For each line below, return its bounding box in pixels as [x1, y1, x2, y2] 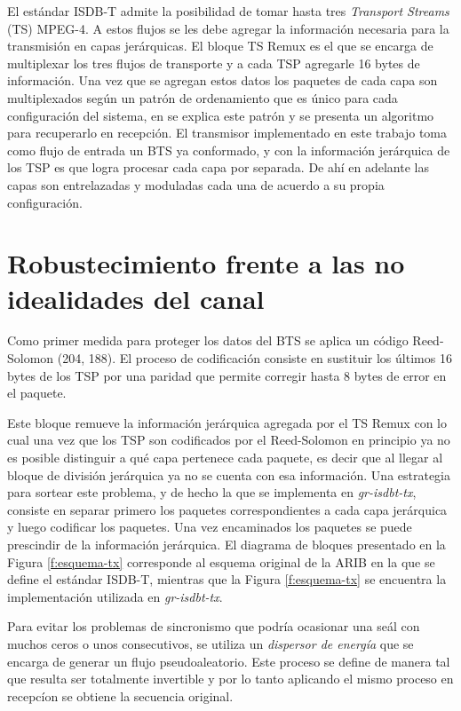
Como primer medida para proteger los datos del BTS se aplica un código [7, 331, 409, 350]
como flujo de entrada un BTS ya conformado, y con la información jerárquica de [7, 140, 450, 159]
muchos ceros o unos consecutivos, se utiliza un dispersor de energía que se [7, 634, 414, 652]
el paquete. [7, 383, 67, 402]
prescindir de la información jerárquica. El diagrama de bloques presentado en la [7, 534, 446, 553]
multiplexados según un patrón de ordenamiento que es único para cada [7, 88, 398, 107]
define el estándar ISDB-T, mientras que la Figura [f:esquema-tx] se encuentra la [7, 570, 447, 589]
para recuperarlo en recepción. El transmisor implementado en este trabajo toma [7, 123, 448, 142]
